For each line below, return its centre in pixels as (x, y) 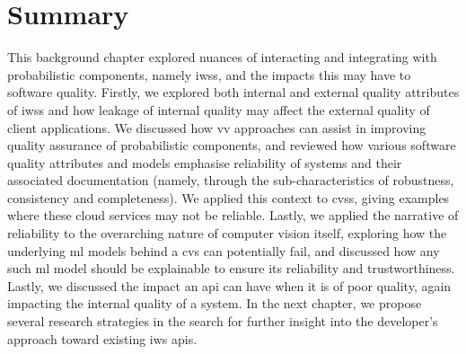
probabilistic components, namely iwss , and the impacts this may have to (209, 74)
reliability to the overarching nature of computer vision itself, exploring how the (227, 233)
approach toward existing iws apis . (102, 338)
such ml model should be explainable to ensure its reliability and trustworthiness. (231, 268)
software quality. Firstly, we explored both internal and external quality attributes (233, 92)
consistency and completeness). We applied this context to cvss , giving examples (229, 197)
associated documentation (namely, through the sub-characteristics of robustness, (231, 180)
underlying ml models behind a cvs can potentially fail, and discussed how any (224, 250)
